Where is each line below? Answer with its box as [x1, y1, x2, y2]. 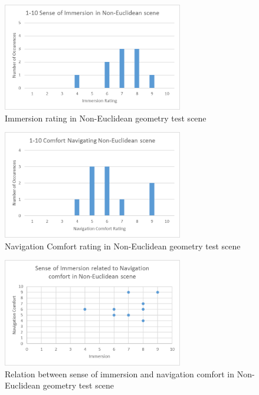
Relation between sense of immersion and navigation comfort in [5, 367, 234, 380]
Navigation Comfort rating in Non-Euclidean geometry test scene [5, 239, 241, 252]
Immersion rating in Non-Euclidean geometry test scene [5, 111, 206, 124]
